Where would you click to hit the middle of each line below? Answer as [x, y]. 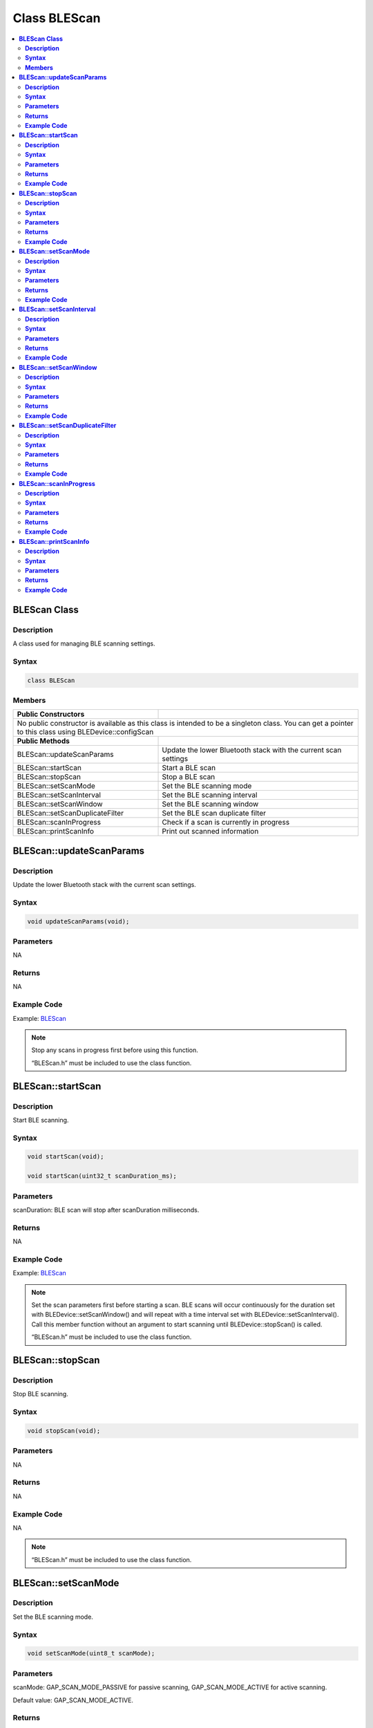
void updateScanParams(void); [78, 921]
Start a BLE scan [189, 768]
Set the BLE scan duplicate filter [214, 814]
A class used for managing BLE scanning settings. [84, 644]
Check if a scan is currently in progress [226, 823]
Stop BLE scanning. [40, 1394]
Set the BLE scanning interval [210, 795]
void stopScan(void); [64, 1430]
